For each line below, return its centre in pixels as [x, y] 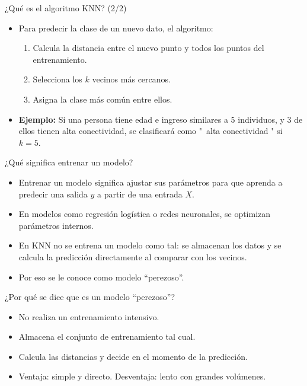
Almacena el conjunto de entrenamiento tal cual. [107, 336]
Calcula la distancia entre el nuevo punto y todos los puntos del [148, 48]
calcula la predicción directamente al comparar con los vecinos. [133, 256]
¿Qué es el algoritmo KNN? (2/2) [66, 8]
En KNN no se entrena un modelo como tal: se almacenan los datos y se [150, 245]
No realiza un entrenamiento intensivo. [89, 316]
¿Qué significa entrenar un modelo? [69, 162]
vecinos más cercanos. [131, 79]
